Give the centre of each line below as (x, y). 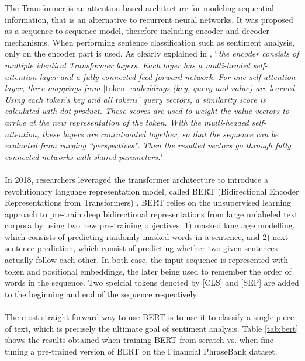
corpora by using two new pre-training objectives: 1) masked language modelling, (150, 225)
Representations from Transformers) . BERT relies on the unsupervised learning (148, 202)
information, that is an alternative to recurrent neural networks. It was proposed (149, 19)
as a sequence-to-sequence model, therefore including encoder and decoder (137, 31)
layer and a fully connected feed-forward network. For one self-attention (167, 76)
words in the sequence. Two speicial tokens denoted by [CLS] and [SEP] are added (152, 282)
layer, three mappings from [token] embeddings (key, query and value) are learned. (151, 88)
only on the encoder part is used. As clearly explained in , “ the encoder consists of (152, 53)
